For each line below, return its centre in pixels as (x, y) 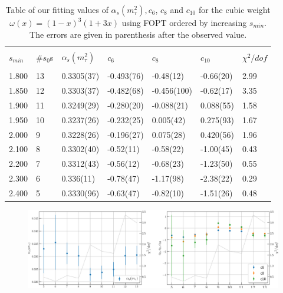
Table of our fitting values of (57, 9)
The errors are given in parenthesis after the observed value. (138, 34)
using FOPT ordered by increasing (184, 22)
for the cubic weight (234, 9)
